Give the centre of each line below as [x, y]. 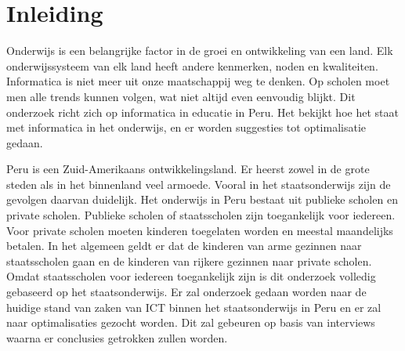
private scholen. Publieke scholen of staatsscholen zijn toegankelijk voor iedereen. [201, 215]
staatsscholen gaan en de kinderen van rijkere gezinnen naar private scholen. [189, 261]
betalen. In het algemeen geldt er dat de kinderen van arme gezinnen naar [184, 246]
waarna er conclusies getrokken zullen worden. [117, 337]
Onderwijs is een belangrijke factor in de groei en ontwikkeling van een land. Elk [200, 51]
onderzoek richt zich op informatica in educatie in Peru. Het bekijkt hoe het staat [202, 112]
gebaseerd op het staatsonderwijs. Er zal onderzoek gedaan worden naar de [186, 292]
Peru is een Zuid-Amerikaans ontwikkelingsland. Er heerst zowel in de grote [188, 169]
